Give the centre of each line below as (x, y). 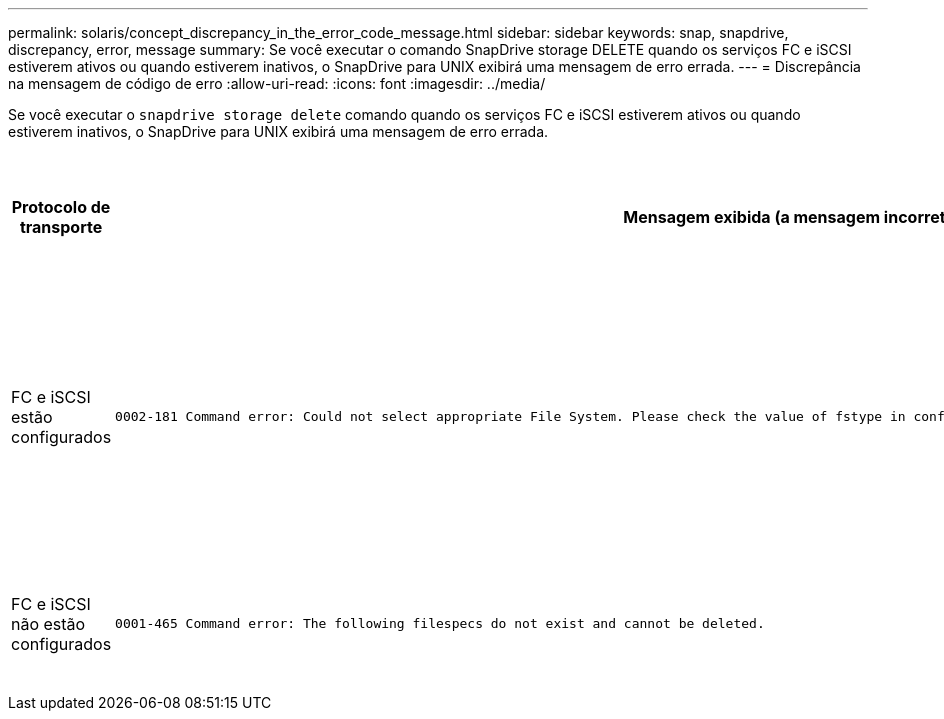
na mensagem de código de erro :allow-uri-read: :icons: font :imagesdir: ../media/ (277, 83)
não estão (48, 623)
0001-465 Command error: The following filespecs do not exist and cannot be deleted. (440, 623)
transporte (61, 227)
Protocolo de (61, 207)
